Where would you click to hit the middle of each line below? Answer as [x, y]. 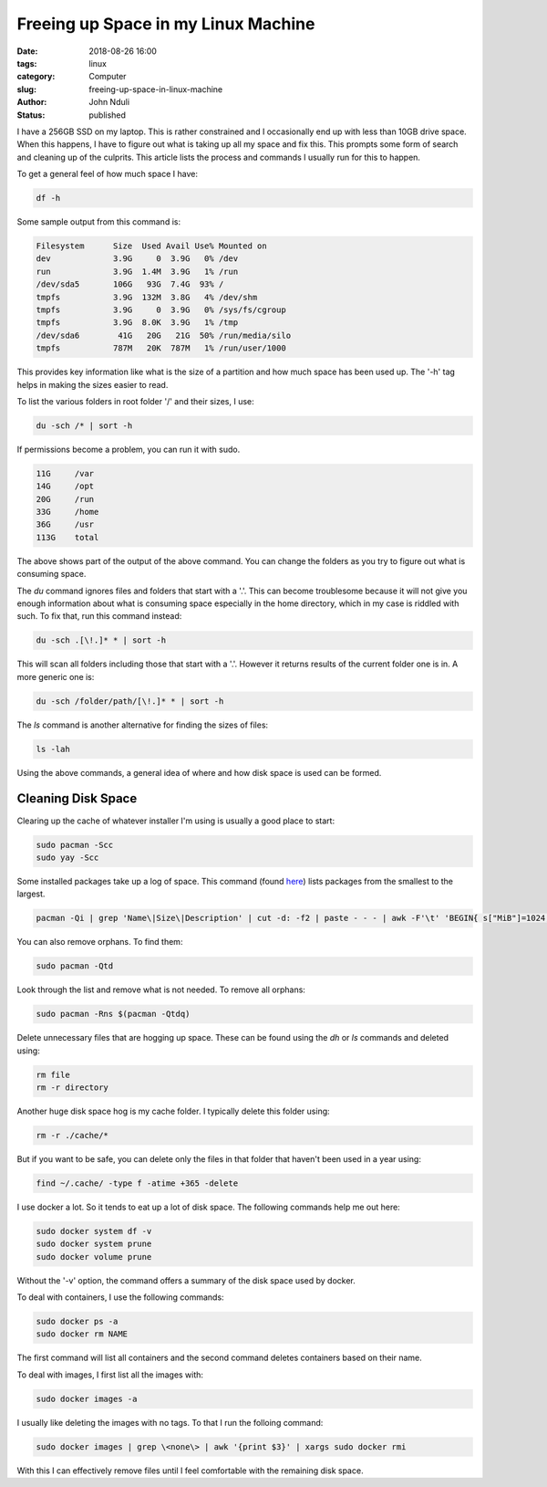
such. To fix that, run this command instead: [99, 616]
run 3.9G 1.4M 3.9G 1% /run [137, 271]
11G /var [65, 473]
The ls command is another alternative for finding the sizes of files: [143, 725]
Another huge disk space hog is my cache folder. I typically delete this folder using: [173, 1111]
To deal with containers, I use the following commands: [120, 1297]
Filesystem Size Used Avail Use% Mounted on [152, 246]
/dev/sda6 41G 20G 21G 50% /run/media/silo [164, 335]
